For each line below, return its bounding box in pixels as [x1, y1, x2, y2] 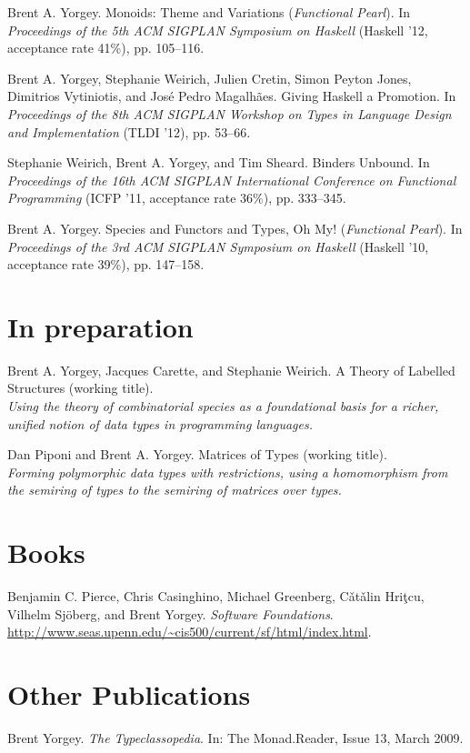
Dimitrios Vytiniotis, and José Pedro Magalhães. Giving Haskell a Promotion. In [7, 86, 456, 105]
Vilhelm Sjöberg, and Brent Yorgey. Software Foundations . [7, 604, 334, 623]
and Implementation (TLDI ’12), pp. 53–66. [7, 122, 251, 141]
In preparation [7, 307, 194, 345]
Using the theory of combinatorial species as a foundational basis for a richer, [7, 397, 439, 416]
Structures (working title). [7, 378, 154, 397]
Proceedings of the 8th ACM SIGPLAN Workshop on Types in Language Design [7, 104, 452, 123]
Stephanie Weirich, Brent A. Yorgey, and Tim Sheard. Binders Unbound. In [7, 153, 430, 172]
